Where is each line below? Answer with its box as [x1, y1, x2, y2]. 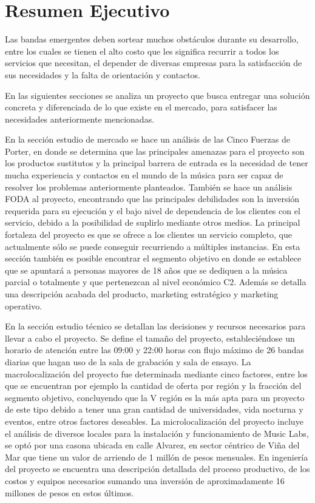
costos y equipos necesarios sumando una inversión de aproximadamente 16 [5, 474, 285, 487]
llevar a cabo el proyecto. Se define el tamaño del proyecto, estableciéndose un [5, 331, 295, 344]
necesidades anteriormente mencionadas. [5, 112, 155, 125]
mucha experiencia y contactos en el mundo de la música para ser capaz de [5, 169, 283, 181]
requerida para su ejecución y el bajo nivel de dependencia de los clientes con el [5, 204, 300, 217]
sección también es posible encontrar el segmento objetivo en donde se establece [5, 252, 302, 265]
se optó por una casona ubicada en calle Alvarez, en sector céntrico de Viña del [5, 439, 300, 451]
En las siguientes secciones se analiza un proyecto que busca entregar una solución [5, 89, 310, 101]
